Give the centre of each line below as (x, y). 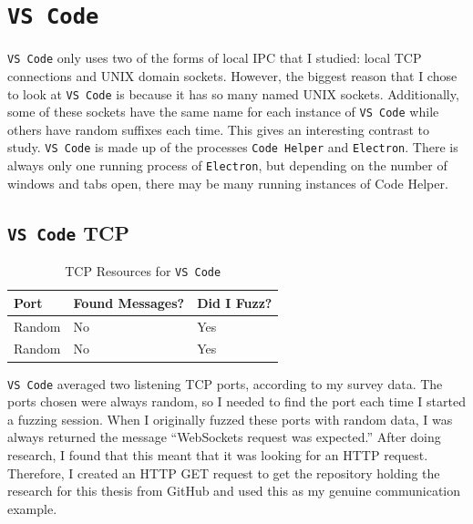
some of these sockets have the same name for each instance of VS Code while (223, 112)
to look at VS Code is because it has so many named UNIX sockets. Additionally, (233, 93)
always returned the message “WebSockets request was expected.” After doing (224, 437)
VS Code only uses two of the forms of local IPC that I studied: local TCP (215, 58)
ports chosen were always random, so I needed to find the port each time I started (236, 401)
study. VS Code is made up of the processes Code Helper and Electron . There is (233, 147)
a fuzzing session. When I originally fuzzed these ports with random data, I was (230, 419)
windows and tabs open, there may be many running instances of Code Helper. (228, 183)
